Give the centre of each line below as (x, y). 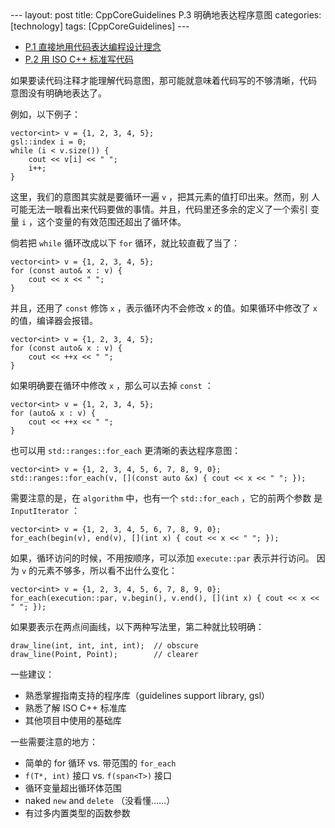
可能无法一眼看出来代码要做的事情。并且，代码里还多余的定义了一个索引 (159, 209)
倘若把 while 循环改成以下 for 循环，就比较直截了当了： (125, 243)
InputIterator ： (45, 510)
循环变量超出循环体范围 (73, 788)
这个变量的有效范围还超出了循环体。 (112, 221)
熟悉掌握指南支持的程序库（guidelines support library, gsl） (147, 695)
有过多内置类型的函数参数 (77, 813)
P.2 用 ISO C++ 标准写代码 (79, 59)
